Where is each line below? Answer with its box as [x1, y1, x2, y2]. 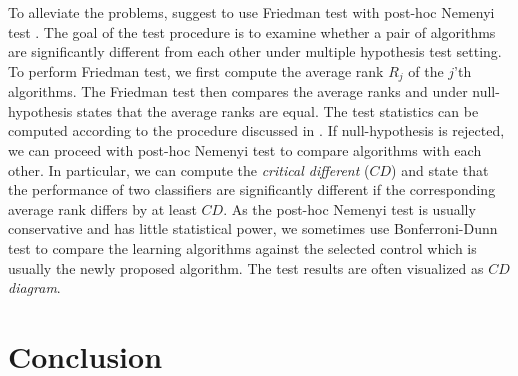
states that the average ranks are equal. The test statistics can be [76, 100, 479, 121]
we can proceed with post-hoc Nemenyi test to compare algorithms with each [8, 140, 482, 161]
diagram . [8, 277, 61, 298]
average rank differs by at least [8, 198, 197, 219]
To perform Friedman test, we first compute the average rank [8, 60, 384, 81]
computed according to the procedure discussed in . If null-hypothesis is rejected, [8, 120, 505, 141]
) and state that [391, 159, 489, 180]
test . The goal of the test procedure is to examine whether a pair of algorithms [8, 21, 496, 42]
